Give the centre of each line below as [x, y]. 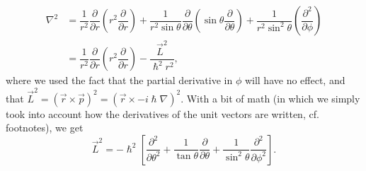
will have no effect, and [295, 80]
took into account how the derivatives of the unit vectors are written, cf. [162, 113]
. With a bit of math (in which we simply [270, 98]
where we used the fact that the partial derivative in [119, 80]
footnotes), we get [45, 128]
